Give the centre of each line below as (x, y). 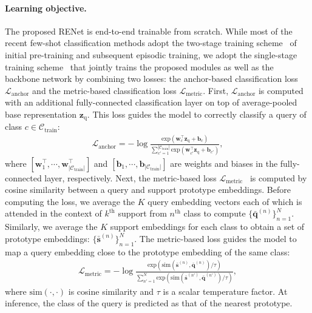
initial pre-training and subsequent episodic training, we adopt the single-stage (151, 54)
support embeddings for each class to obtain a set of (207, 227)
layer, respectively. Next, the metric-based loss (131, 177)
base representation (41, 114)
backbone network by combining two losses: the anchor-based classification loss (151, 79)
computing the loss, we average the (70, 201)
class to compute (215, 213)
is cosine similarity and (111, 291)
